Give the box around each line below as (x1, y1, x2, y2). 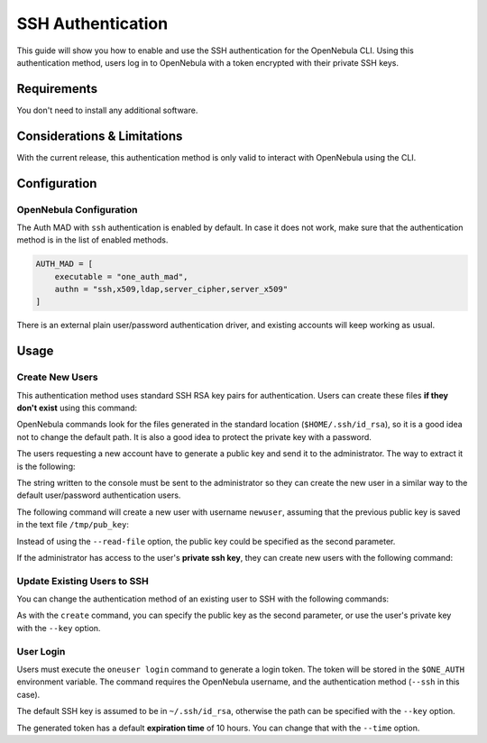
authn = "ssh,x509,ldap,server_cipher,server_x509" (54, 284, 289, 295)
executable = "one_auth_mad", (54, 271, 188, 281)
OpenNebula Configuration (16, 203, 138, 216)
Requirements (16, 81, 98, 96)
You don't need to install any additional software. (16, 105, 198, 115)
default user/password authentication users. (16, 490, 181, 500)
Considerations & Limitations (16, 128, 183, 143)
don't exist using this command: (16, 402, 137, 413)
